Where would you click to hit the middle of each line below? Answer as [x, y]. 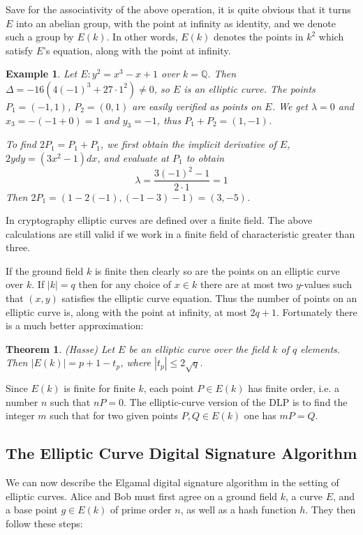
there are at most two [246, 284]
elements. [320, 348]
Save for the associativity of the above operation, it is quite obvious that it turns [178, 9]
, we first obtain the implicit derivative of [188, 144]
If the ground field [45, 270]
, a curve [304, 496]
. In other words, [142, 37]
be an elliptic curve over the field [199, 348]
